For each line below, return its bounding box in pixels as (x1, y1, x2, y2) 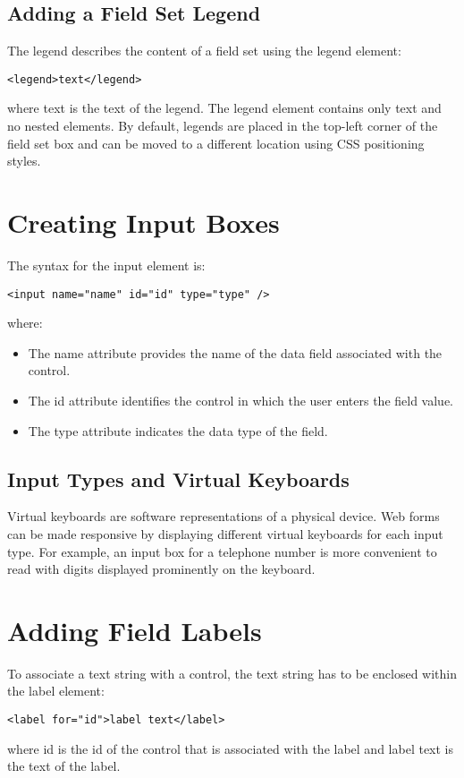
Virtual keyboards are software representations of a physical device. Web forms (7, 507, 440, 526)
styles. (7, 151, 41, 170)
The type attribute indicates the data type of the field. (28, 421, 328, 440)
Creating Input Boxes (7, 204, 280, 241)
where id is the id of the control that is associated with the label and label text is (7, 739, 454, 757)
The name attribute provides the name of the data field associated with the (28, 343, 443, 362)
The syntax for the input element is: (7, 255, 206, 274)
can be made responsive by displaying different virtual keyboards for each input (7, 524, 443, 543)
